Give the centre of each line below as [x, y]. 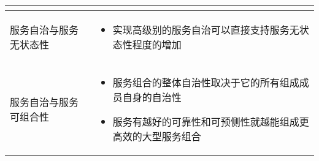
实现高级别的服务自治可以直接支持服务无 [206, 30]
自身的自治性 [152, 97]
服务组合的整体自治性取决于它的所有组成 [206, 82]
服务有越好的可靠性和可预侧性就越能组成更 [211, 122]
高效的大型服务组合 [157, 136]
